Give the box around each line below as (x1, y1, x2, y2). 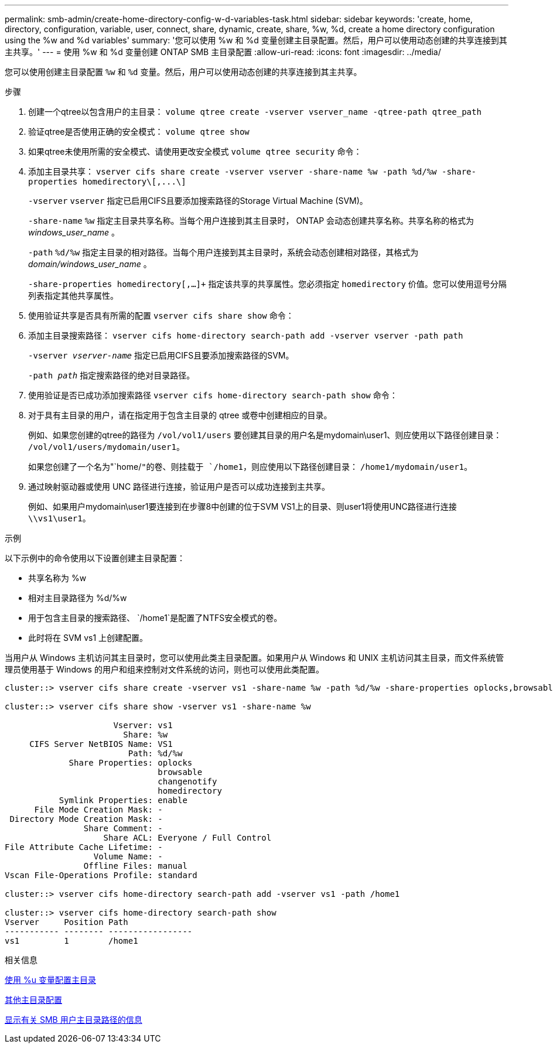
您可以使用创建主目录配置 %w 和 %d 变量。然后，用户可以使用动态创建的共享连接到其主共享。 (5, 67, 362, 77)
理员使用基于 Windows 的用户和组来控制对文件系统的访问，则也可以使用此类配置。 (5, 664, 324, 674)
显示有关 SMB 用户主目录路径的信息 (5, 1015, 142, 1025)
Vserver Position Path (5, 917, 128, 927)
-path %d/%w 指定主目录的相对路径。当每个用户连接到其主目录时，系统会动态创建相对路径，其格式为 (28, 247, 419, 257)
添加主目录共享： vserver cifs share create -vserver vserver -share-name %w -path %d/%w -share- (28, 166, 476, 176)
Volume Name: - (93, 852, 163, 861)
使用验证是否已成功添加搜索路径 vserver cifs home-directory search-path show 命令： (28, 390, 398, 400)
